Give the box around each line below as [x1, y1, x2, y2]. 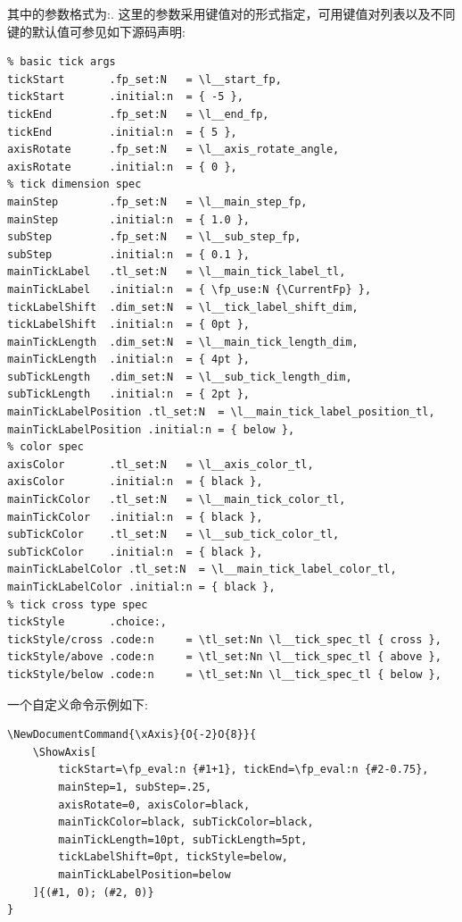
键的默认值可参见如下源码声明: [7, 21, 186, 40]
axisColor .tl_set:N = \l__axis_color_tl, [7, 457, 314, 471]
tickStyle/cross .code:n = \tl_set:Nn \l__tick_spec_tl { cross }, [7, 633, 441, 646]
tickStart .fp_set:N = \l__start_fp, [7, 72, 282, 86]
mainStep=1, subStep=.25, [58, 780, 212, 793]
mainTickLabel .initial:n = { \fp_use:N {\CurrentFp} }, [7, 282, 372, 296]
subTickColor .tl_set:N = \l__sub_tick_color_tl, [7, 528, 340, 541]
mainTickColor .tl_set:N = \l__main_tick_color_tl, [7, 493, 346, 507]
